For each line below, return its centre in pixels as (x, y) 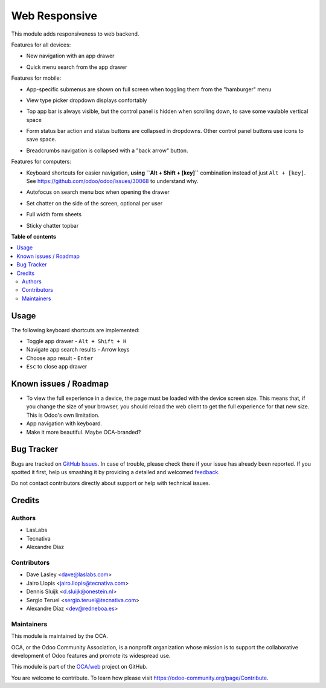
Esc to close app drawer (57, 367)
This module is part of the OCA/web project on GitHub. (79, 667)
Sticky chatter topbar (53, 225)
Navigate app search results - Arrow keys (78, 350)
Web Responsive (54, 16)
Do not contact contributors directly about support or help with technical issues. (111, 483)
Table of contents (34, 236)
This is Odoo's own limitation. (63, 415)
